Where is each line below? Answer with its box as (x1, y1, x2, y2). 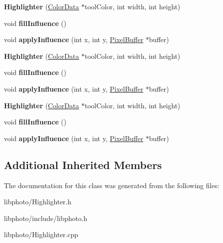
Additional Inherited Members (4, 157, 162, 172)
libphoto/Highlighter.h (4, 196, 71, 207)
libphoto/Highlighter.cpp (4, 229, 78, 240)
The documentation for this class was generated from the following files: (4, 180, 220, 190)
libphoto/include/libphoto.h (4, 213, 88, 223)
